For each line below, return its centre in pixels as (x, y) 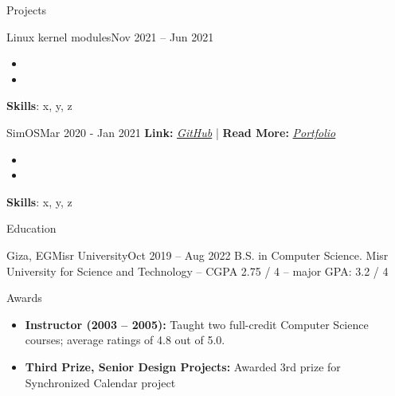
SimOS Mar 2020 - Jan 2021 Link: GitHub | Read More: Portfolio (171, 132)
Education (31, 228)
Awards (24, 298)
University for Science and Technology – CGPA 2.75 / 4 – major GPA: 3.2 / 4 (197, 271)
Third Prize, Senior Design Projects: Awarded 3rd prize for (183, 366)
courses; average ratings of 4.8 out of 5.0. (125, 340)
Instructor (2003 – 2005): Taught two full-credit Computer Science (197, 324)
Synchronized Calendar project (100, 382)
